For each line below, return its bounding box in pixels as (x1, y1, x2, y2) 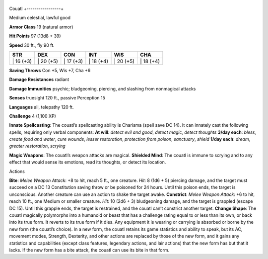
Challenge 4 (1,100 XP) (9, 113, 57, 119)
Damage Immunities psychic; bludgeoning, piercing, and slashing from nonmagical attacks (9, 86, 196, 91)
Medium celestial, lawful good (9, 15, 70, 21)
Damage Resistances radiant (9, 77, 69, 83)
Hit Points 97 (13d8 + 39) (9, 33, 62, 39)
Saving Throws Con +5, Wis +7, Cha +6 (9, 67, 91, 73)
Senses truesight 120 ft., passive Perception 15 (9, 95, 105, 101)
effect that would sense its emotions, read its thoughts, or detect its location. (9, 159, 166, 165)
